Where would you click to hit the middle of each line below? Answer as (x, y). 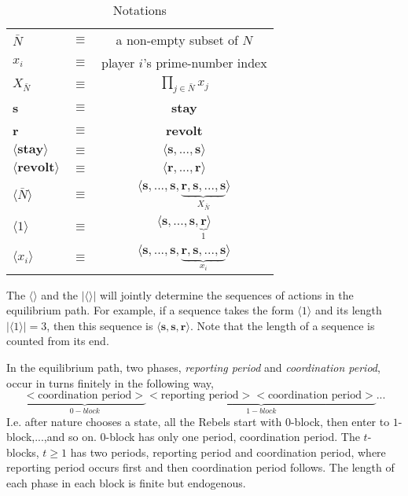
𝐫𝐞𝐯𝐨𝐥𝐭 (36, 168)
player (118, 62)
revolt (184, 130)
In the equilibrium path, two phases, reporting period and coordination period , (193, 367)
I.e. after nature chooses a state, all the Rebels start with (144, 421)
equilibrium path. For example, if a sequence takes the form (150, 310)
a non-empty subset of (177, 40)
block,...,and (36, 437)
